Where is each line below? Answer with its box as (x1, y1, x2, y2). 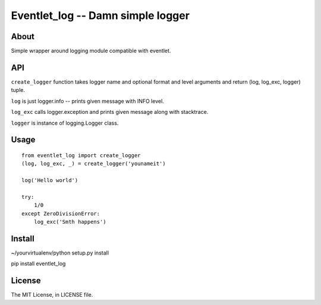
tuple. (11, 87, 26, 94)
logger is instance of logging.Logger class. (11, 119, 119, 126)
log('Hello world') (21, 177, 78, 184)
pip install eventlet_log (11, 260, 66, 267)
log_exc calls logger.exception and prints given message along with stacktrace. (11, 109, 209, 116)
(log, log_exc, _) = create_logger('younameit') (21, 160, 166, 167)
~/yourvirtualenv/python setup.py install (11, 249, 109, 256)
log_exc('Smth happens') (33, 218, 106, 225)
